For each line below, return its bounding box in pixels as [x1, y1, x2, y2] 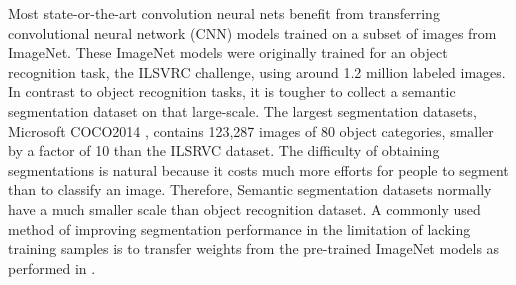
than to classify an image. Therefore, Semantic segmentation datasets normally [8, 179, 492, 200]
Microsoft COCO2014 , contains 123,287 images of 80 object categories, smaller [8, 120, 494, 141]
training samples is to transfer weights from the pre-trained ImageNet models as [8, 238, 500, 259]
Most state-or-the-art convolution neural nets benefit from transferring [8, 3, 440, 23]
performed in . [8, 257, 96, 278]
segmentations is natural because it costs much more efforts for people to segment [8, 159, 509, 180]
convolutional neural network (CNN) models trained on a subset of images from [8, 22, 497, 43]
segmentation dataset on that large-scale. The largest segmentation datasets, [8, 100, 477, 121]
